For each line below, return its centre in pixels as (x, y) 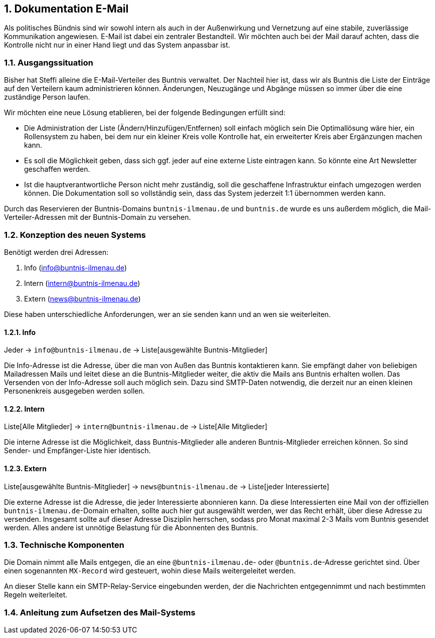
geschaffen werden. (57, 169)
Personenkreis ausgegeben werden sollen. (74, 391)
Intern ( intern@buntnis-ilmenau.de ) (82, 283)
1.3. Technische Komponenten (64, 545)
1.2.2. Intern (25, 409)
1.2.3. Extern (25, 468)
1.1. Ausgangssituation (49, 62)
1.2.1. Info (20, 332)
